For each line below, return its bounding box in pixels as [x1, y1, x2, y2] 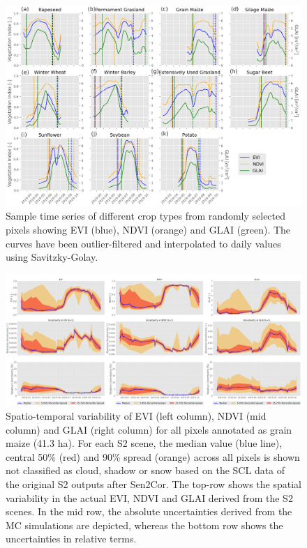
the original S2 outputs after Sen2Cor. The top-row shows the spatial [6, 476, 301, 491]
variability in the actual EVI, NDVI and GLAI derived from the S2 [6, 490, 293, 505]
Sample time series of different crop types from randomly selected [6, 208, 286, 223]
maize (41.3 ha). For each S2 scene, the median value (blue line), [6, 436, 283, 450]
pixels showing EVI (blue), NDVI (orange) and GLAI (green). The [6, 222, 291, 236]
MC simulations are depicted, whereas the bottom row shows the [6, 517, 283, 532]
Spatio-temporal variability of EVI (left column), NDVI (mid [6, 408, 267, 423]
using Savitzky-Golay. [6, 250, 98, 264]
